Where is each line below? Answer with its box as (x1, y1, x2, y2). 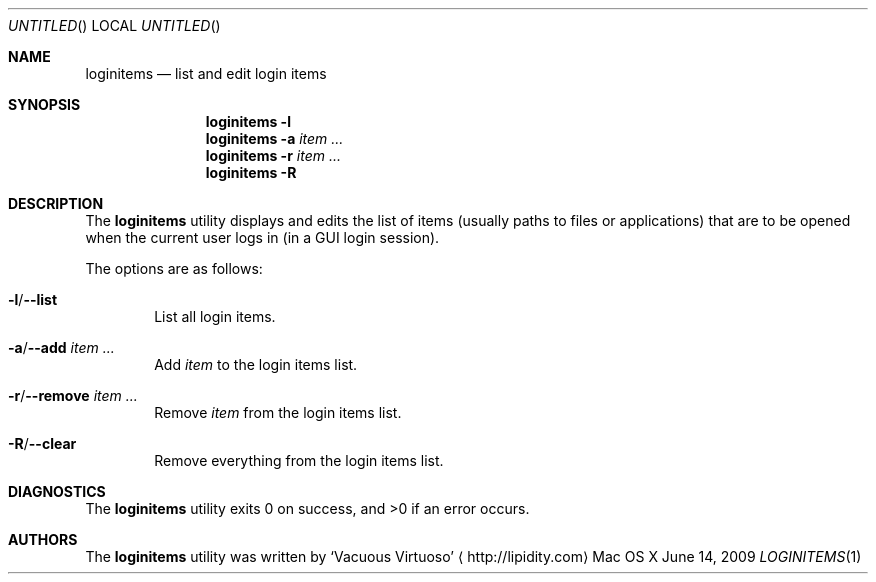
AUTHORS (8, 531, 78, 548)
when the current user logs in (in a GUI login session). (85, 229, 440, 246)
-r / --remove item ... (8, 387, 138, 404)
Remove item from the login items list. (154, 404, 402, 421)
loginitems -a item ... (205, 130, 344, 147)
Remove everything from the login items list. (154, 452, 444, 469)
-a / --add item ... (8, 339, 115, 356)
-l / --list (8, 291, 58, 308)
